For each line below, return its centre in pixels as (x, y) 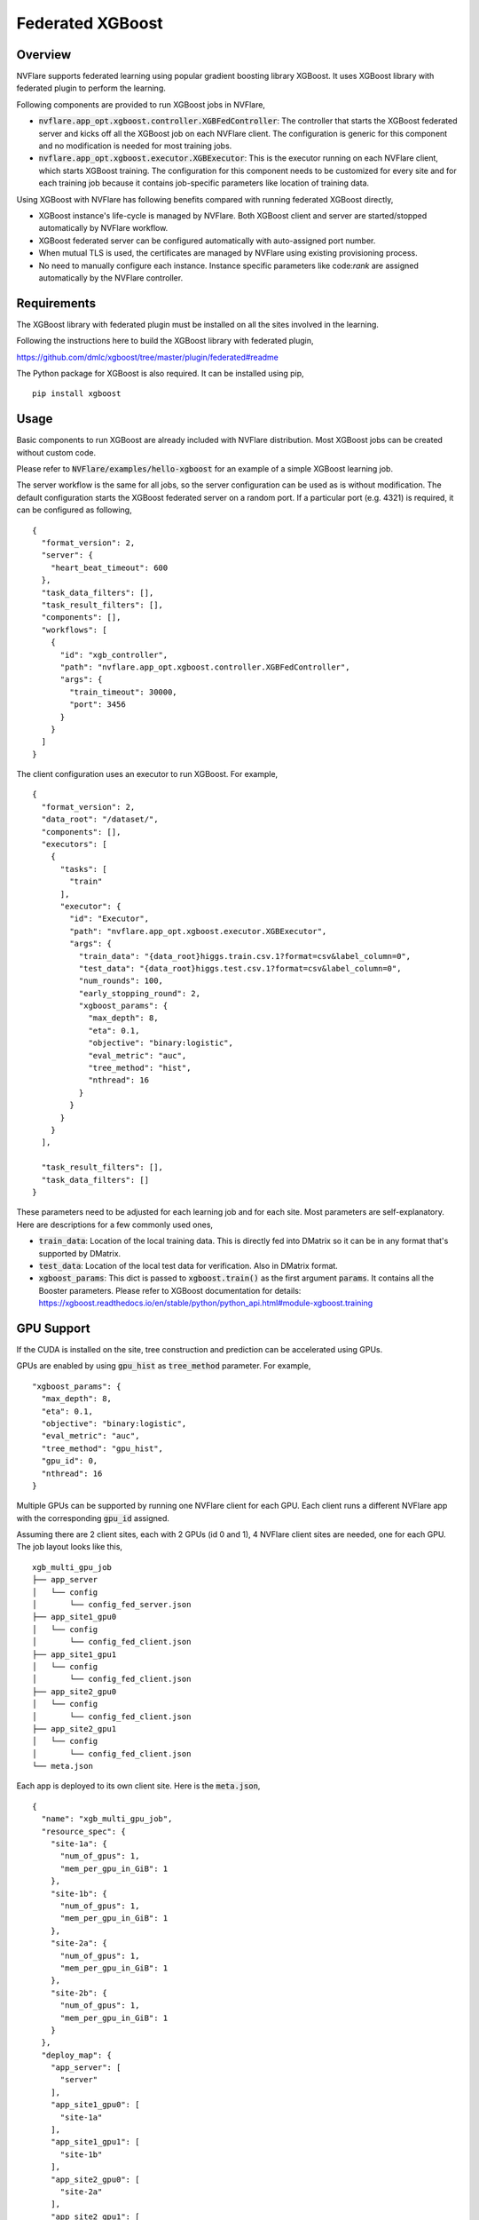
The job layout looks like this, (70, 1547)
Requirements (56, 303)
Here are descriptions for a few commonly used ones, (114, 1225)
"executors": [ (74, 844)
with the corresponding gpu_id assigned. (93, 1518)
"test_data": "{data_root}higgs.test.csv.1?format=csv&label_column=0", (240, 968)
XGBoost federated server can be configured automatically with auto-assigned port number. (207, 241)
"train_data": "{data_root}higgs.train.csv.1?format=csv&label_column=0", (245, 956)
